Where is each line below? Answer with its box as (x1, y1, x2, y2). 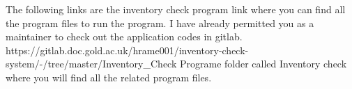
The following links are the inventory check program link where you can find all (6, 2, 346, 16)
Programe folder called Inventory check (179, 56, 347, 71)
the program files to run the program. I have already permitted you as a (6, 15, 314, 30)
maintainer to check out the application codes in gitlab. (6, 29, 243, 44)
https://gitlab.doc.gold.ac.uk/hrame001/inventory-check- (6, 42, 249, 57)
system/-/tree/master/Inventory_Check (6, 56, 177, 71)
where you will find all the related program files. (6, 70, 212, 84)
